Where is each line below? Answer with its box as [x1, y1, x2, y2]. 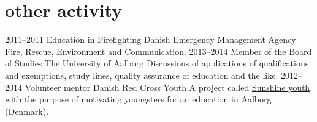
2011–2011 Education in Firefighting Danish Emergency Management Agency [5, 33, 296, 46]
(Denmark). [5, 104, 49, 117]
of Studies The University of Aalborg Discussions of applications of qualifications [5, 57, 309, 70]
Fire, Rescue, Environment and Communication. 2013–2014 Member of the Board [5, 45, 312, 57]
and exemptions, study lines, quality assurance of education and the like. [5, 68, 278, 81]
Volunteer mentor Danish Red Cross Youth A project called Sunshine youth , [25, 81, 313, 93]
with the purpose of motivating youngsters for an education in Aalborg [5, 93, 272, 106]
